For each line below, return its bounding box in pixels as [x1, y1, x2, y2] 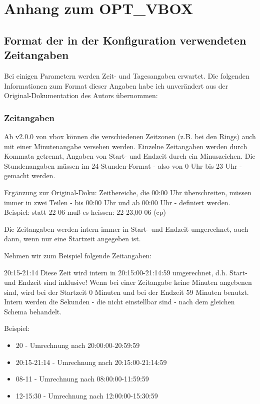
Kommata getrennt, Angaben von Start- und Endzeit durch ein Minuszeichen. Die [4, 151, 255, 161]
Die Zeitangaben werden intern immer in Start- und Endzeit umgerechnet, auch [4, 223, 248, 234]
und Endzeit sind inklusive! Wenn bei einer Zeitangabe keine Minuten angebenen [4, 277, 252, 287]
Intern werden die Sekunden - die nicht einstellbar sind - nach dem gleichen [4, 296, 235, 307]
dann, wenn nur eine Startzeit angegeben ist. [4, 233, 141, 244]
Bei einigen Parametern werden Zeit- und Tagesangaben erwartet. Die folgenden [4, 70, 249, 81]
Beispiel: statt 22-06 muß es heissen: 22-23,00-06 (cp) [4, 207, 166, 217]
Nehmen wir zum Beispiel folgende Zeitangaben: [4, 250, 152, 260]
